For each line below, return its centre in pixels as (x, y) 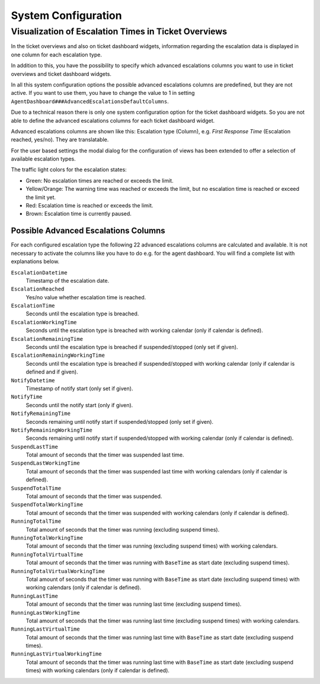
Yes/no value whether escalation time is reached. (86, 297)
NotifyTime (27, 397)
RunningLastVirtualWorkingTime (56, 654)
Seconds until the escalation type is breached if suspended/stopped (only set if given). (132, 347)
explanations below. (35, 261)
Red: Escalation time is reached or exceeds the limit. (89, 206)
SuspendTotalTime (36, 488)
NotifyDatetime (33, 380)
